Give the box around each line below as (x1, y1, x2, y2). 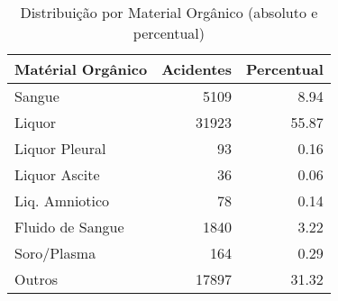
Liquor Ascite (14, 164, 100, 185)
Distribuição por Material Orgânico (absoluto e (20, 2, 318, 23)
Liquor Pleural (14, 138, 106, 159)
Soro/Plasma (14, 242, 96, 263)
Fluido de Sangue (14, 216, 124, 237)
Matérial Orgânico (14, 59, 148, 79)
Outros (14, 269, 59, 289)
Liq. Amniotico (14, 190, 110, 211)
